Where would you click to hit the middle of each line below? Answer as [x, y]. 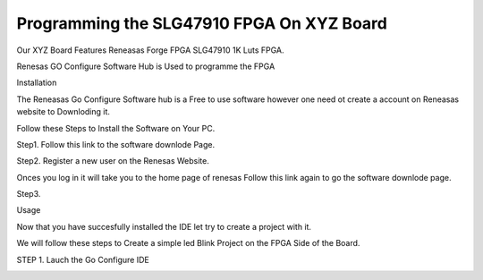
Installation [37, 83]
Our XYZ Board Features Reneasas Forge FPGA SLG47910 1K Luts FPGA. [151, 50]
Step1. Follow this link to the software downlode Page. [115, 144]
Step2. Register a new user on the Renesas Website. [113, 161]
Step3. [29, 194]
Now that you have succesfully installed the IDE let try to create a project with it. [164, 226]
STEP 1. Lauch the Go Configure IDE [83, 259]
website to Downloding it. [64, 112]
